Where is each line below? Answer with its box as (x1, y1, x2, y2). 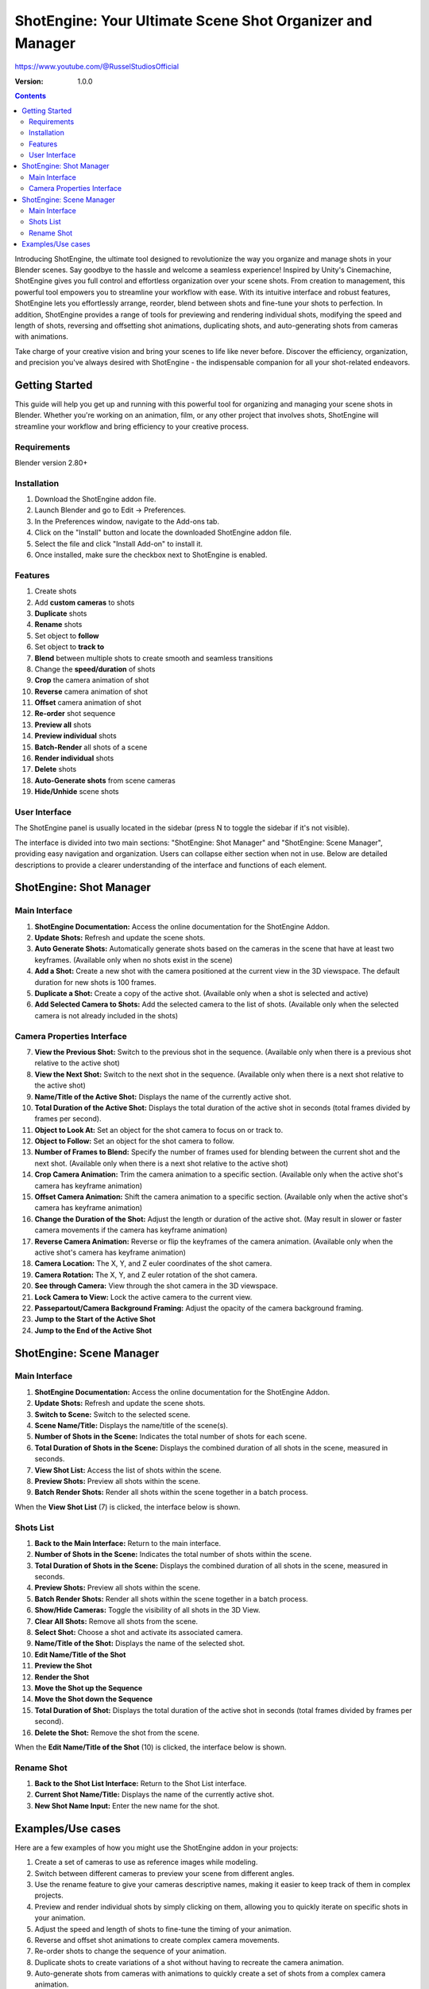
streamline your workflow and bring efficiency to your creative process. (14, 422, 249, 431)
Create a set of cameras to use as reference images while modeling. (34, 1858, 258, 1867)
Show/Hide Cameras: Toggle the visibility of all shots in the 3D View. (34, 1606, 261, 1615)
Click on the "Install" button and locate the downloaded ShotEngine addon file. (34, 527, 292, 537)
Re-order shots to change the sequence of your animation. (34, 1946, 226, 1956)
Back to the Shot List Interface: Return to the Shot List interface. (34, 1779, 247, 1789)
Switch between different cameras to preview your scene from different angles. (34, 1868, 295, 1878)
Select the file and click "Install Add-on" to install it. (34, 539, 203, 548)
